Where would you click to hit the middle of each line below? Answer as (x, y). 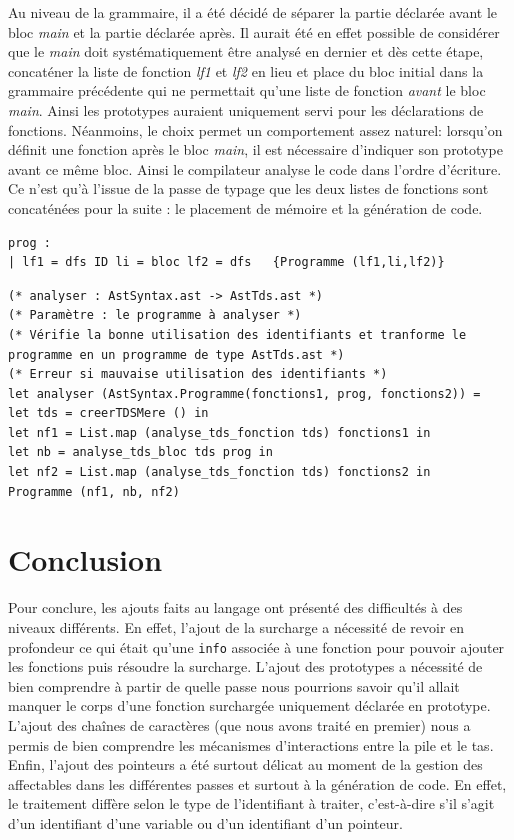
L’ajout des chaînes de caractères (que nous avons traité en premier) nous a (239, 725)
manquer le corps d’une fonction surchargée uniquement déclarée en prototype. (249, 705)
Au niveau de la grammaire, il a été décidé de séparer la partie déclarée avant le (253, 12)
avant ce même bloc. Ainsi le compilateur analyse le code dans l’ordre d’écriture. (255, 168)
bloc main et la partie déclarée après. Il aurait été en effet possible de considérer (254, 31)
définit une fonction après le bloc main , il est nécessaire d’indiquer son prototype (255, 149)
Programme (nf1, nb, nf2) (94, 491)
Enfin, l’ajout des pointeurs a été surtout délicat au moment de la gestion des (245, 764)
